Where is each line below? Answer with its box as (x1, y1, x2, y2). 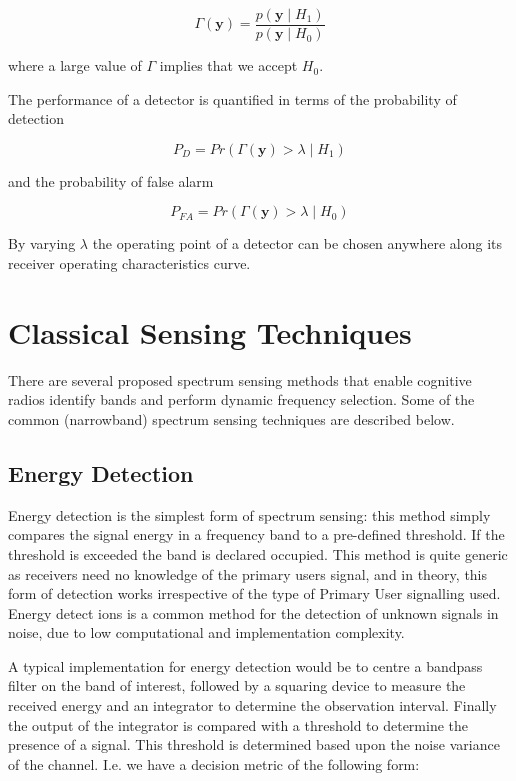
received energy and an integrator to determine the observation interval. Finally (8, 695, 497, 716)
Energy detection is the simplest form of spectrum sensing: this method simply (8, 504, 491, 525)
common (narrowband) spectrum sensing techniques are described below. (8, 408, 455, 429)
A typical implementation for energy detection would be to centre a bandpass (8, 655, 483, 676)
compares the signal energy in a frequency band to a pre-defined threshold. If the (8, 524, 505, 545)
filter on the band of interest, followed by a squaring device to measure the (8, 675, 466, 696)
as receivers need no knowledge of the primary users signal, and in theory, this (8, 563, 488, 584)
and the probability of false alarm (8, 170, 214, 191)
